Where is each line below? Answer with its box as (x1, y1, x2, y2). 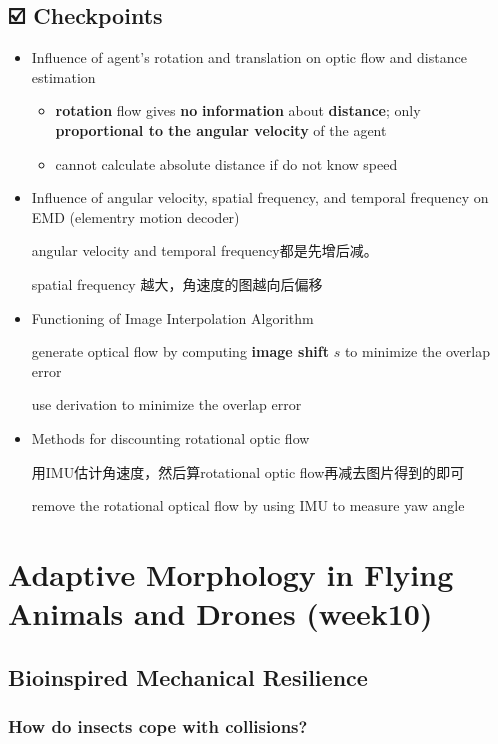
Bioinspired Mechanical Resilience (8, 661, 368, 692)
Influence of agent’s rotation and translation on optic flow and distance (31, 47, 467, 68)
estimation (31, 66, 96, 87)
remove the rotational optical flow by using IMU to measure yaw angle (31, 495, 465, 516)
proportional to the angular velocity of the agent (55, 119, 387, 140)
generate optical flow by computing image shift (31, 341, 329, 362)
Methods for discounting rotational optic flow (31, 427, 310, 448)
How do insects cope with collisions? (8, 713, 308, 738)
